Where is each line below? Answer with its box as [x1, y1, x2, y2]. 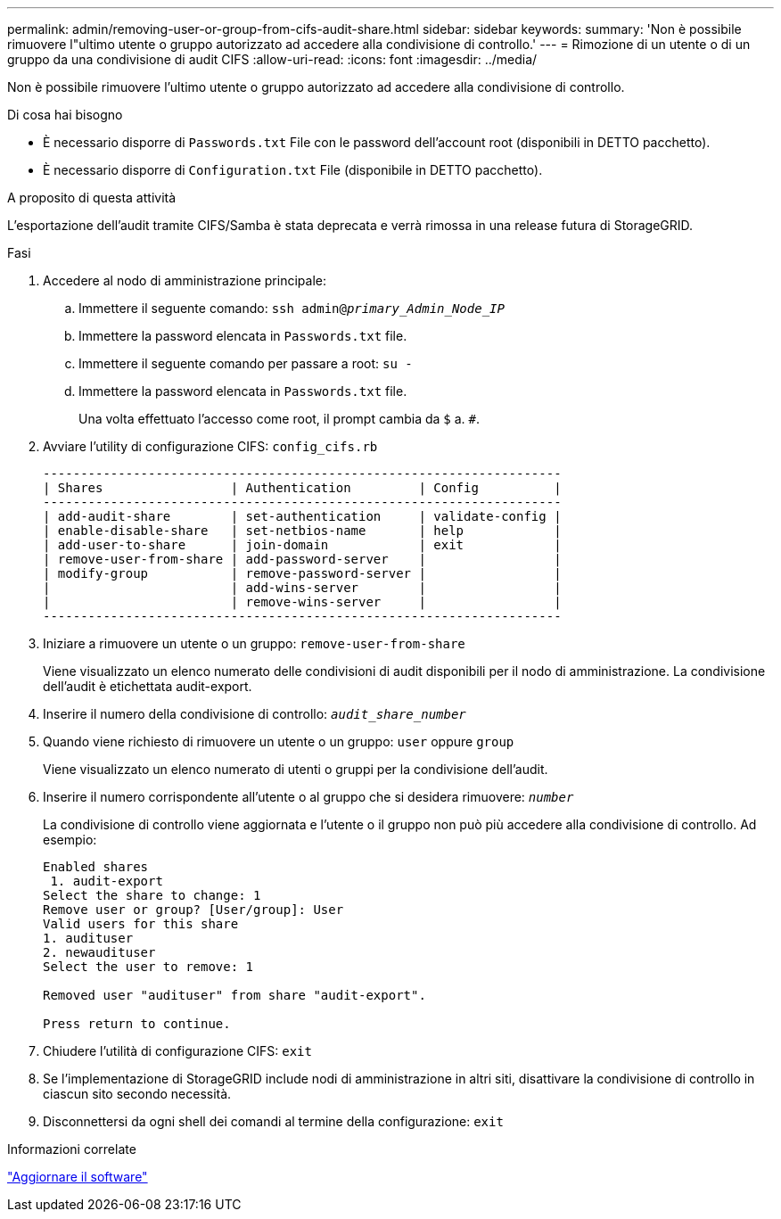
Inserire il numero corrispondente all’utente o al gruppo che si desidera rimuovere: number [43, 789, 574, 804]
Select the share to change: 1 [43, 888, 261, 902]
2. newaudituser [43, 945, 156, 960]
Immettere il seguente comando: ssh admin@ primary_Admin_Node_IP [78, 301, 505, 316]
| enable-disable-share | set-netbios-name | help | [43, 523, 562, 538]
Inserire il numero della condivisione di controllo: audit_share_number [43, 706, 466, 721]
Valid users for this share [43, 917, 239, 931]
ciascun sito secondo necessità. [43, 1086, 232, 1101]
